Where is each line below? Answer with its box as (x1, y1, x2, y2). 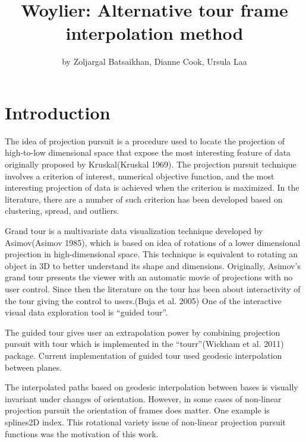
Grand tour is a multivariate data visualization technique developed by (5, 225, 263, 236)
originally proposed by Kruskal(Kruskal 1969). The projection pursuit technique (5, 158, 296, 171)
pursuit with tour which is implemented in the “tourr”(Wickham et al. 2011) (5, 337, 284, 350)
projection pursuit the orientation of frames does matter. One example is (5, 404, 270, 416)
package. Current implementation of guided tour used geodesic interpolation (5, 349, 282, 361)
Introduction (5, 100, 111, 124)
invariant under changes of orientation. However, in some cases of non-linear (5, 392, 282, 405)
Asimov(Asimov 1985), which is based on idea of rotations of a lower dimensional (5, 236, 301, 248)
